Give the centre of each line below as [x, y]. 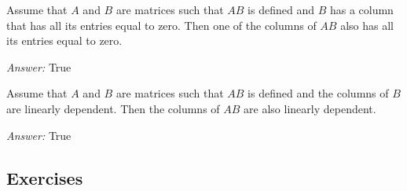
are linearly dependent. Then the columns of [113, 108]
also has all [367, 25]
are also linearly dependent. [310, 108]
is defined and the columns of [318, 93]
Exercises [45, 177]
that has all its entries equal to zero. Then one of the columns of [161, 25]
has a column [361, 9]
